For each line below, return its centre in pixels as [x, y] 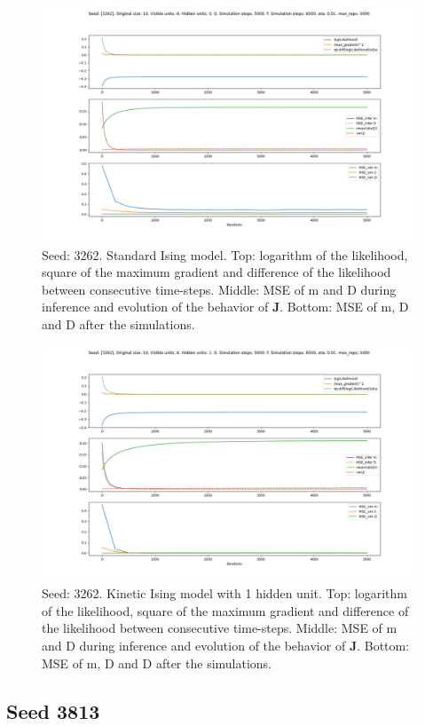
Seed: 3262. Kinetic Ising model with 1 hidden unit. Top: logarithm [224, 593]
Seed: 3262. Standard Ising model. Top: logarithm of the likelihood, [225, 254]
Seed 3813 [53, 710]
